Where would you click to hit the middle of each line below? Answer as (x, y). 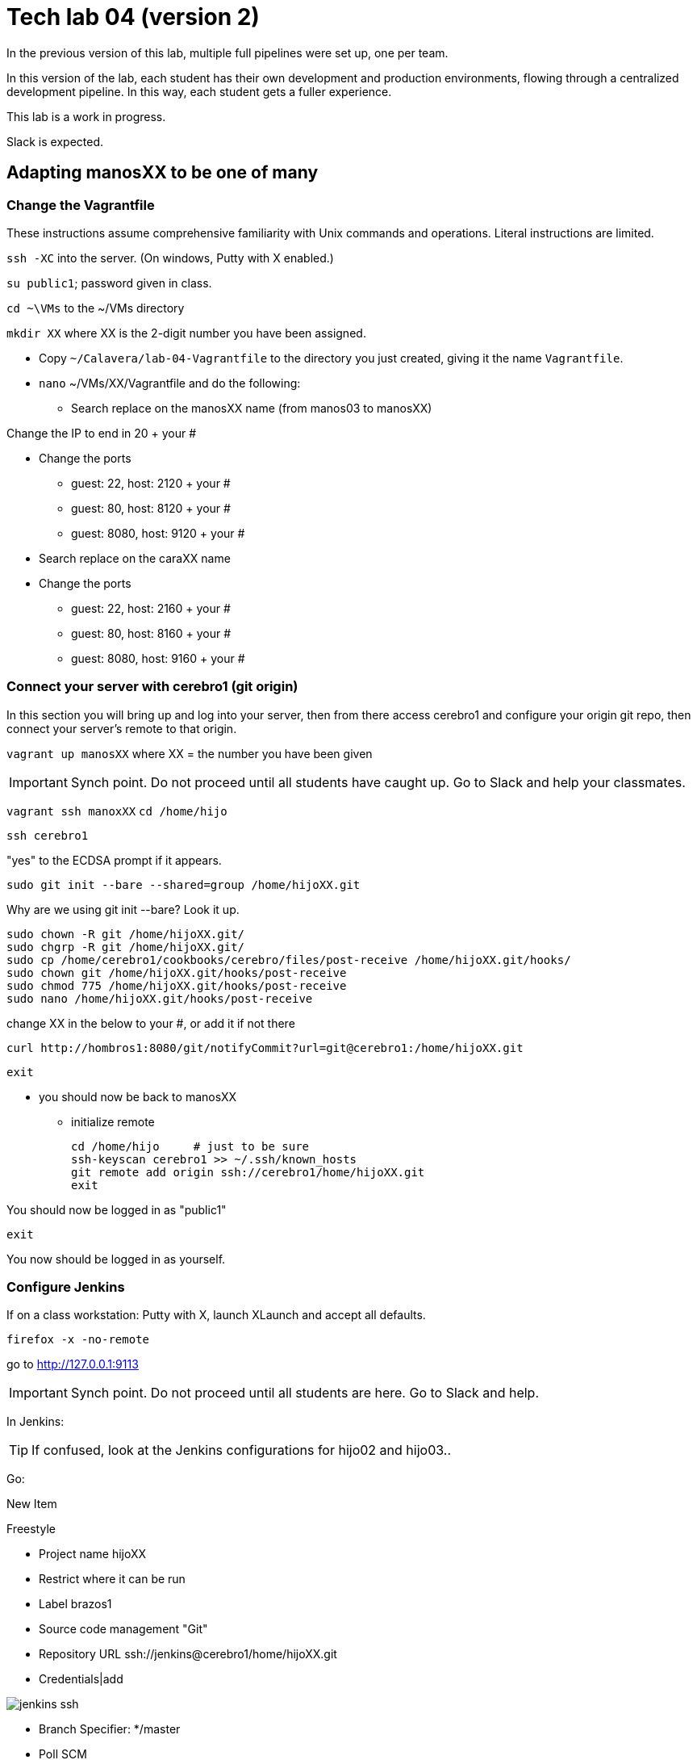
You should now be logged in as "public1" (117, 1209)
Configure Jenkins (66, 1287)
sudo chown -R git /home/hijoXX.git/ (126, 934)
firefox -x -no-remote (78, 1340)
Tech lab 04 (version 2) (133, 17)
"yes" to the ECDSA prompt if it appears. (114, 860)
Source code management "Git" (123, 1629)
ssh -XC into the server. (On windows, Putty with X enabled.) (170, 258)
